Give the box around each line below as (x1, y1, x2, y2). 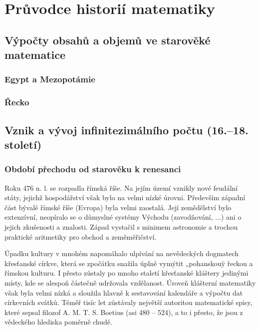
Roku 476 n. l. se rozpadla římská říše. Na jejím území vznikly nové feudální (4, 182, 238, 193)
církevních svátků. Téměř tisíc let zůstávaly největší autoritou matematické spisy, (4, 297, 253, 308)
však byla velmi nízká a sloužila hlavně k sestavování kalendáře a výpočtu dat (4, 287, 243, 298)
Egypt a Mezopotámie (4, 73, 95, 85)
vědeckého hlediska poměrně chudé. (4, 317, 112, 327)
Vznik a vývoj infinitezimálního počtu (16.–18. (4, 122, 249, 137)
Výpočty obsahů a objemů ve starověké (4, 32, 211, 47)
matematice (4, 47, 66, 62)
